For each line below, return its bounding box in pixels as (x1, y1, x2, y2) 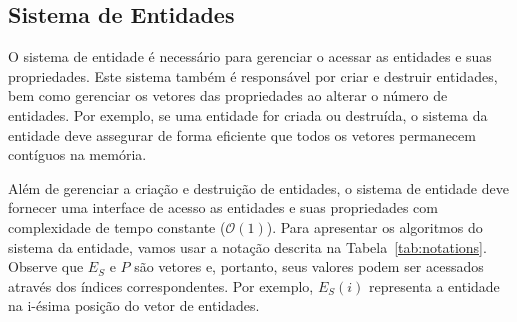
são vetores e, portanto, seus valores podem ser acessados (134, 256, 484, 277)
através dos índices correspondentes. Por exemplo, (8, 275, 314, 296)
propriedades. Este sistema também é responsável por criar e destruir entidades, (8, 65, 498, 86)
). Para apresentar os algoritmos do (266, 216, 483, 237)
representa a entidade (368, 275, 500, 296)
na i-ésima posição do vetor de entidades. (8, 295, 260, 316)
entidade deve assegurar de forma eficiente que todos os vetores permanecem (8, 124, 476, 145)
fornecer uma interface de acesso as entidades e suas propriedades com (8, 197, 438, 218)
